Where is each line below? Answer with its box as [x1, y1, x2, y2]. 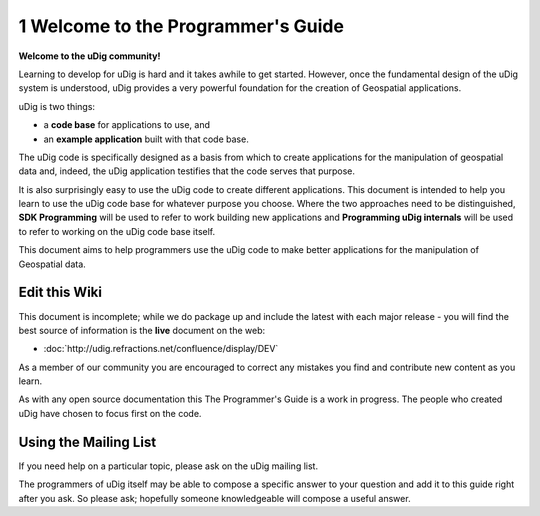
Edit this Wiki [18, 284, 102, 301]
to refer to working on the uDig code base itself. [18, 225, 216, 237]
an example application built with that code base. [43, 133, 249, 145]
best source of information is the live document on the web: [18, 324, 266, 336]
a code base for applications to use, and [43, 119, 210, 131]
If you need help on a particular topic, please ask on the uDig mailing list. [18, 460, 319, 472]
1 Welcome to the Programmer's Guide [18, 15, 345, 37]
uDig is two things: [18, 100, 95, 112]
